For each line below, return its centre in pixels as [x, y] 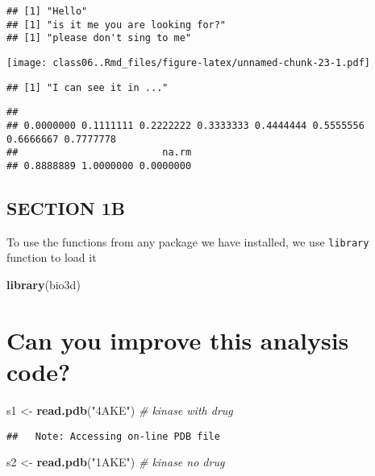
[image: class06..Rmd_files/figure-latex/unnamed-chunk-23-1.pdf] [189, 62]
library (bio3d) [44, 285]
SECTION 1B [66, 207]
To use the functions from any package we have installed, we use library [188, 241]
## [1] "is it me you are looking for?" [117, 25]
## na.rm [99, 153]
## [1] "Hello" [47, 11]
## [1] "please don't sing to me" [99, 38]
